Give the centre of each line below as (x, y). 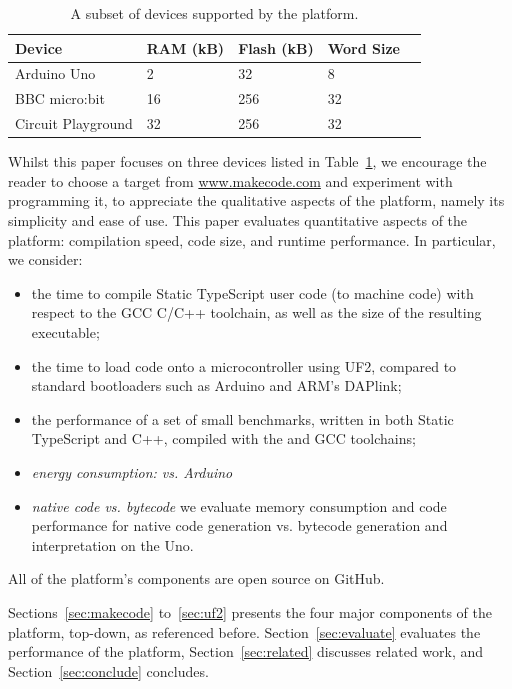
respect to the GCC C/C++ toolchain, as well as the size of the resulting (256, 312)
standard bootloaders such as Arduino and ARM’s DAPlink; (216, 385)
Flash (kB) (276, 47)
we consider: (45, 259)
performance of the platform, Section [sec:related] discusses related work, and (246, 651)
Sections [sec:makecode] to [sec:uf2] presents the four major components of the (250, 611)
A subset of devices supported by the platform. (214, 13)
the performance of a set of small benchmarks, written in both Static (242, 418)
